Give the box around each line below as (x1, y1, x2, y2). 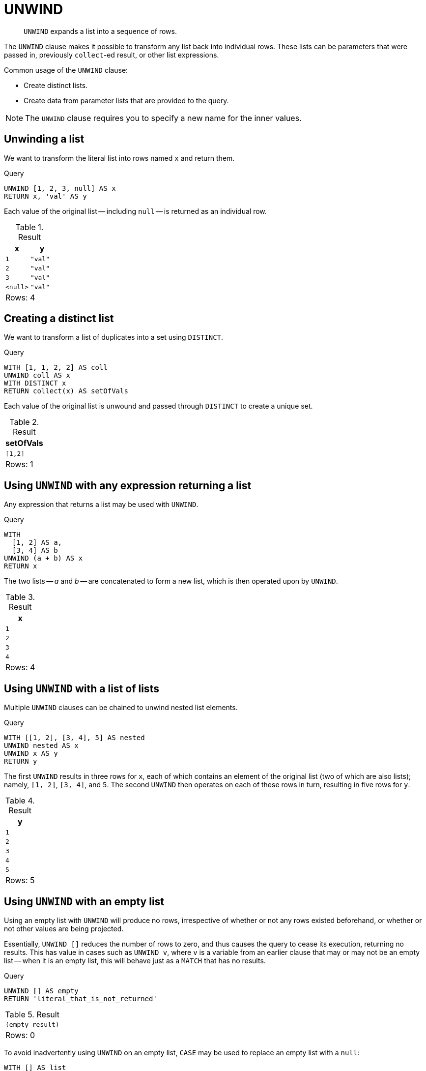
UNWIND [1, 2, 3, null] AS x (4, 184, 116, 192)
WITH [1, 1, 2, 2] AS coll (4, 363, 108, 372)
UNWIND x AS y (4, 749, 58, 758)
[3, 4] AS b (12, 546, 58, 555)
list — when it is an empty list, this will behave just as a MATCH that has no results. (4, 956, 266, 965)
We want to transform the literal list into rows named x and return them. (4, 153, 235, 162)
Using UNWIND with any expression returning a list (4, 479, 252, 492)
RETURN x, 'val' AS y (4, 192, 87, 200)
